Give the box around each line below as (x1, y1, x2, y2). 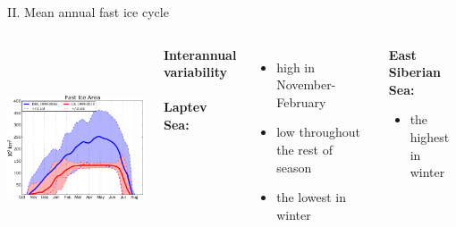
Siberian (388, 63, 441, 81)
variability (164, 63, 228, 81)
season (276, 157, 312, 176)
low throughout (276, 122, 360, 141)
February (276, 92, 326, 111)
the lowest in (276, 188, 347, 206)
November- (276, 75, 336, 94)
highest (410, 127, 450, 146)
